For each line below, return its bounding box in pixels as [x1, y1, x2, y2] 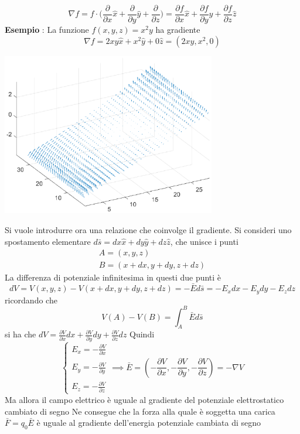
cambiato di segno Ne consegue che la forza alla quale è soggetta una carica [5, 405, 275, 417]
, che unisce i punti [170, 235, 238, 247]
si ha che [5, 328, 36, 340]
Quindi [129, 328, 155, 340]
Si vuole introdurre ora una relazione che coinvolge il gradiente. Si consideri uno [5, 224, 292, 236]
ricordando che [5, 293, 57, 306]
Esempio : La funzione [5, 23, 89, 36]
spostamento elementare [5, 235, 91, 247]
